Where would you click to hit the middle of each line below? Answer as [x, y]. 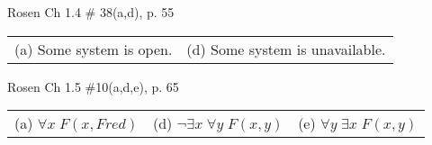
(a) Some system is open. [94, 49]
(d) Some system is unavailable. [286, 49]
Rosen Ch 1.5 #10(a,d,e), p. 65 [93, 86]
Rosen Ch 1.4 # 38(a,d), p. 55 [91, 12]
